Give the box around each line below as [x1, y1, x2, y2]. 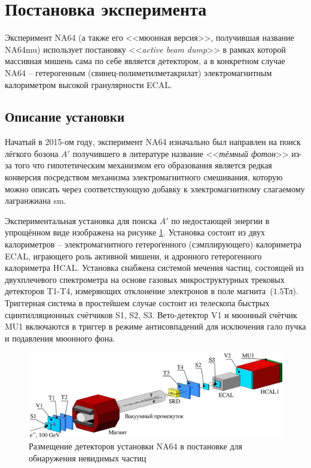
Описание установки [5, 107, 125, 126]
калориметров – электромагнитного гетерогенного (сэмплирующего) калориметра [5, 238, 301, 250]
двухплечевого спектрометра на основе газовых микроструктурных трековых [5, 273, 285, 285]
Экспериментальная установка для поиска [5, 214, 157, 227]
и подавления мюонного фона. [5, 331, 115, 344]
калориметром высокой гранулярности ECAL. [5, 78, 172, 90]
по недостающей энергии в [171, 214, 270, 227]
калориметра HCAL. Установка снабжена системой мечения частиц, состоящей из [5, 261, 304, 274]
